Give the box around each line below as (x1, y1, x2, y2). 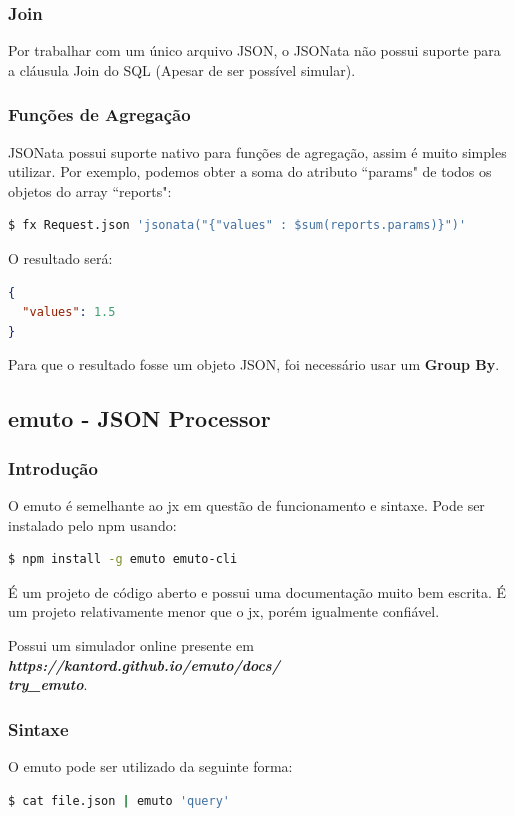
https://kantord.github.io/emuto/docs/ (8, 654, 280, 675)
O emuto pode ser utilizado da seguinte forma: (8, 755, 293, 776)
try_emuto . (8, 674, 88, 695)
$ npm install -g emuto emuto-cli (8, 552, 238, 567)
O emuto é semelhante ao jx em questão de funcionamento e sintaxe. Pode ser (8, 494, 485, 515)
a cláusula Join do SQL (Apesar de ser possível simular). (8, 59, 356, 80)
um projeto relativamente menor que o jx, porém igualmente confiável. (8, 601, 440, 622)
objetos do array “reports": (8, 180, 172, 201)
